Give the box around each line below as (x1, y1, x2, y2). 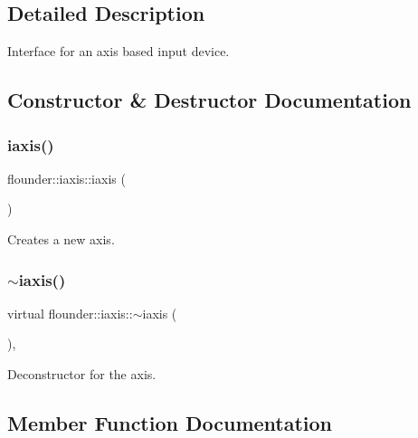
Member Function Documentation (7, 408, 333, 436)
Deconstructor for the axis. (7, 364, 157, 383)
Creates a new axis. (7, 229, 115, 248)
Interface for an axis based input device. (7, 42, 230, 61)
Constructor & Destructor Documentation (7, 86, 412, 114)
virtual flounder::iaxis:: (7, 303, 133, 322)
